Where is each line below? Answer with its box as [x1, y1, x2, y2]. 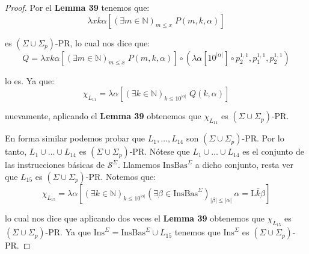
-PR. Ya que [45, 226, 91, 238]
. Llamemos [117, 158, 161, 171]
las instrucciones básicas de [5, 158, 105, 171]
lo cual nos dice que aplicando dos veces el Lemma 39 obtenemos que [5, 211, 265, 224]
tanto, [5, 145, 27, 158]
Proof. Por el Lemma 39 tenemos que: [5, 1, 150, 13]
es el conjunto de [242, 145, 304, 158]
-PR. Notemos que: [85, 170, 156, 182]
